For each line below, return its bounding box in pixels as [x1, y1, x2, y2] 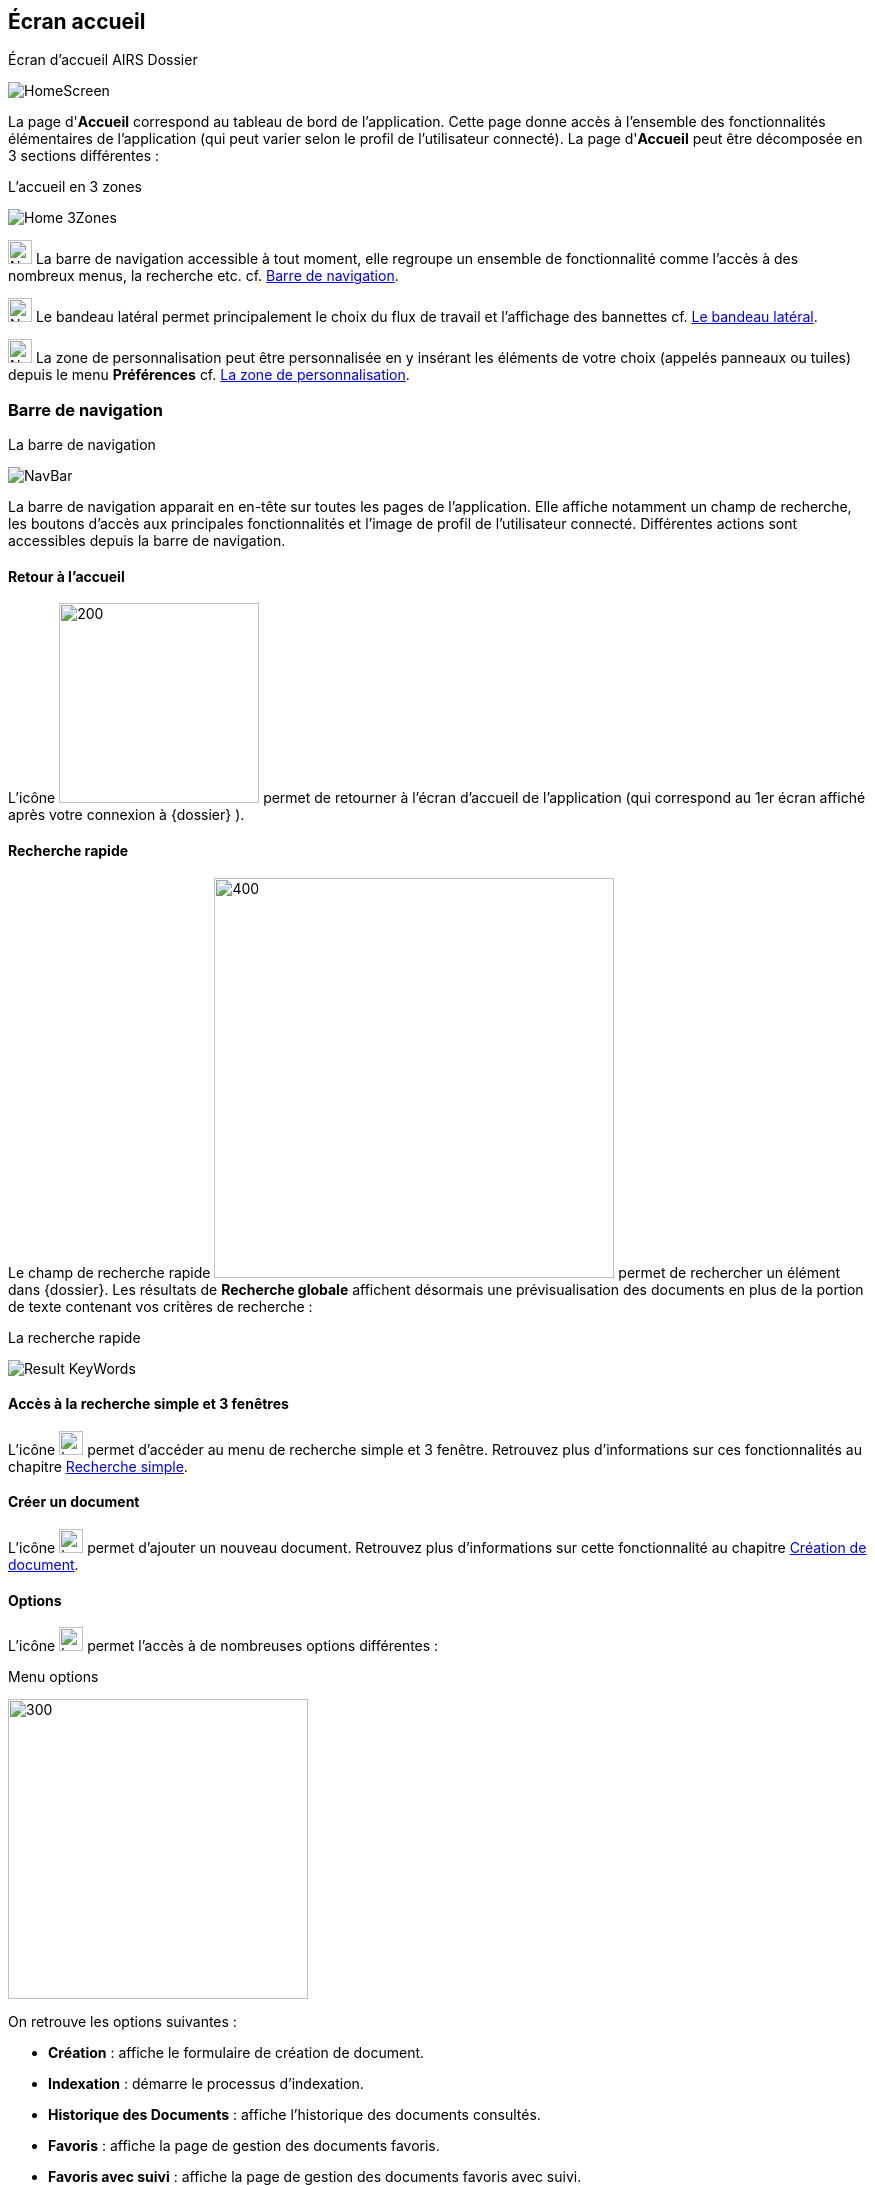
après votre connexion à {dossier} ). [8, 806, 245, 824]
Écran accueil [8, 9, 146, 34]
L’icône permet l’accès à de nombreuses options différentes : [8, 1637, 439, 1655]
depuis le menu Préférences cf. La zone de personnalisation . [8, 366, 410, 384]
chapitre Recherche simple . [8, 1457, 188, 1475]
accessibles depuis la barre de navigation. [8, 532, 286, 550]
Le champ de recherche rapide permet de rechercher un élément [8, 1263, 841, 1281]
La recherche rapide [8, 1328, 141, 1346]
